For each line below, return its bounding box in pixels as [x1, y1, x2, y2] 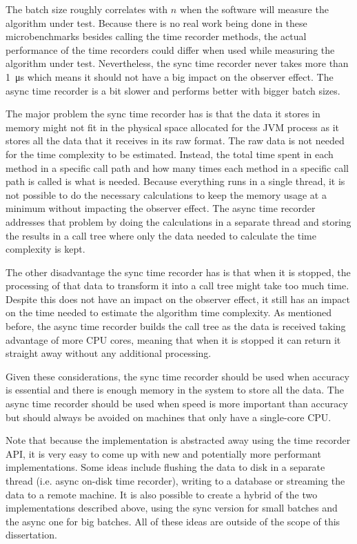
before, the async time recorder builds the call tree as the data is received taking [6, 319, 346, 333]
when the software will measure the [179, 2, 329, 16]
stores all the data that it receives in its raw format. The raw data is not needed [6, 133, 345, 148]
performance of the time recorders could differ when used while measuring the [6, 42, 335, 57]
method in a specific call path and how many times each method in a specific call [6, 160, 349, 175]
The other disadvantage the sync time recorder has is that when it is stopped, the [6, 264, 351, 279]
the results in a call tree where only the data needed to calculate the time [6, 228, 316, 242]
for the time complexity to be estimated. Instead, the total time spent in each [6, 146, 334, 161]
